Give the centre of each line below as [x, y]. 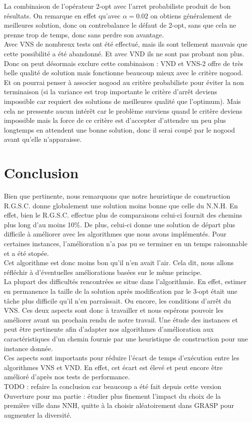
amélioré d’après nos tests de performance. [67, 377]
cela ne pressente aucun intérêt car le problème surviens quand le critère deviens [123, 110]
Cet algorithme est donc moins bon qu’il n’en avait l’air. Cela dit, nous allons [119, 262]
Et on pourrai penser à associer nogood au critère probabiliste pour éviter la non [124, 82]
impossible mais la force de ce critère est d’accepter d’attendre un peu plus [115, 120]
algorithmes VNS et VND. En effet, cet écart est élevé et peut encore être [113, 367]
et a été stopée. [26, 253]
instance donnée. [29, 348]
